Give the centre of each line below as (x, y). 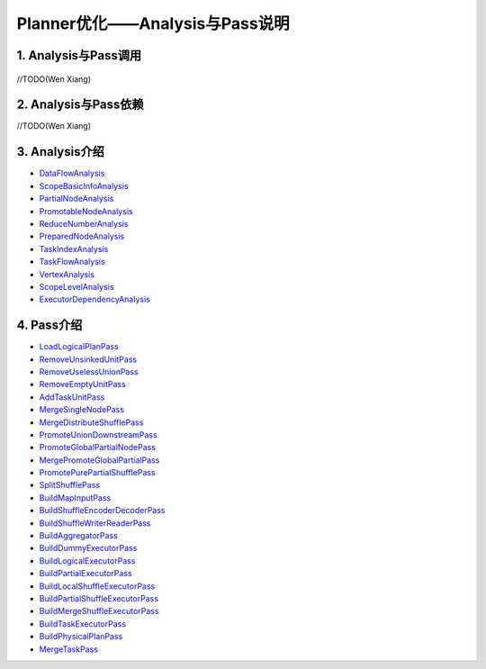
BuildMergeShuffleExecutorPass (99, 611)
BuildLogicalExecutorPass (87, 561)
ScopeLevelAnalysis (76, 286)
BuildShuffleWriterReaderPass (95, 523)
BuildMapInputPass (75, 497)
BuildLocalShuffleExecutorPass (97, 586)
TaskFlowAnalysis (72, 262)
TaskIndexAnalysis (74, 249)
